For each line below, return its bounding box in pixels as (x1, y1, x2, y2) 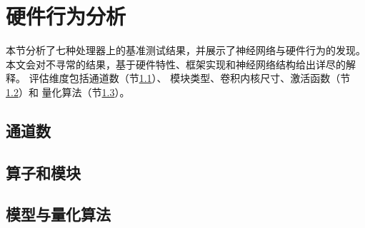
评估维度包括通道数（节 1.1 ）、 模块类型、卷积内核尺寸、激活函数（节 (29, 71, 351, 85)
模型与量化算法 (6, 203, 111, 225)
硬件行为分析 (6, 1, 126, 31)
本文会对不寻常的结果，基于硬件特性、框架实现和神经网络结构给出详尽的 (6, 56, 346, 71)
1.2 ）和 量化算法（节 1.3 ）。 (6, 84, 130, 99)
